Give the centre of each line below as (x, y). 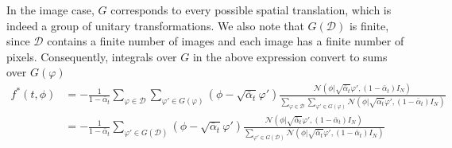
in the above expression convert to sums (290, 56)
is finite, (369, 25)
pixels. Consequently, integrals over (92, 56)
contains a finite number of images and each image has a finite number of (226, 41)
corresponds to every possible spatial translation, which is (251, 10)
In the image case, (50, 10)
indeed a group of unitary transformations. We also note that (155, 25)
